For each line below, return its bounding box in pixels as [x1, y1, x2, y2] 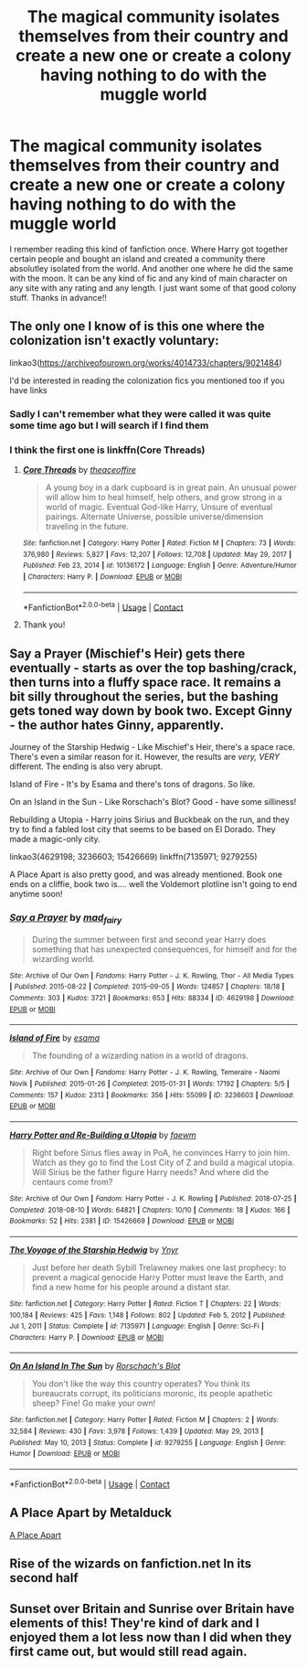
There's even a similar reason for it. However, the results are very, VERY [9, 752, 281, 763]
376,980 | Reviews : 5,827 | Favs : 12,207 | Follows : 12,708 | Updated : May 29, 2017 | [22, 550, 292, 559]
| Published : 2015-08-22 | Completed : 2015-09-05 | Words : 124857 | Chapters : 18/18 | [9, 982, 285, 991]
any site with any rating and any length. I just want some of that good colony [9, 282, 297, 294]
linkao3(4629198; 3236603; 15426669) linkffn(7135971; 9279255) [9, 851, 258, 862]
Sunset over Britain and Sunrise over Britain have [9, 1601, 295, 1617]
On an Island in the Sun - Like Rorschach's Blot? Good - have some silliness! [9, 797, 297, 807]
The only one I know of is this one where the [9, 318, 265, 335]
